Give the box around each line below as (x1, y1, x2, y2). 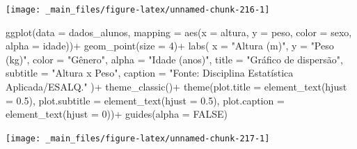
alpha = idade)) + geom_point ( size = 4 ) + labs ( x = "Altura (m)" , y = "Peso (6, 38, 334, 53)
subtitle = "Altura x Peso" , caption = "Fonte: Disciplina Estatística (6, 65, 294, 80)
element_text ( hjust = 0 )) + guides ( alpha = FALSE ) (6, 107, 228, 121)
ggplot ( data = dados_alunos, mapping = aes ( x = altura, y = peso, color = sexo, (6, 24, 352, 39)
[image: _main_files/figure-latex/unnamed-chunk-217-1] (6, 133, 270, 143)
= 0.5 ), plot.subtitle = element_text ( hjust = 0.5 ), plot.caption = (6, 93, 285, 107)
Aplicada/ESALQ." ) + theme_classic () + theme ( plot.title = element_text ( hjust (6, 79, 347, 94)
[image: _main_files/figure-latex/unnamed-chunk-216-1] (6, 5, 270, 15)
